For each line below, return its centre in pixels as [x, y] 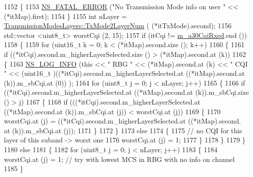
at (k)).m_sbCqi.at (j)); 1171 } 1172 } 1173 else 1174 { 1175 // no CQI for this [123, 130]
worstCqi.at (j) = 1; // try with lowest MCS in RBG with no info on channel [119, 159]
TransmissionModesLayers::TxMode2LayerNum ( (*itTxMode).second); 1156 [118, 26]
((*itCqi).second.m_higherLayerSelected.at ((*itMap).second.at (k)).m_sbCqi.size [126, 92]
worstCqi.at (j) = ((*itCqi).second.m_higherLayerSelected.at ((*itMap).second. [123, 121]
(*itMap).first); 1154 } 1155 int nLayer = [65, 16]
